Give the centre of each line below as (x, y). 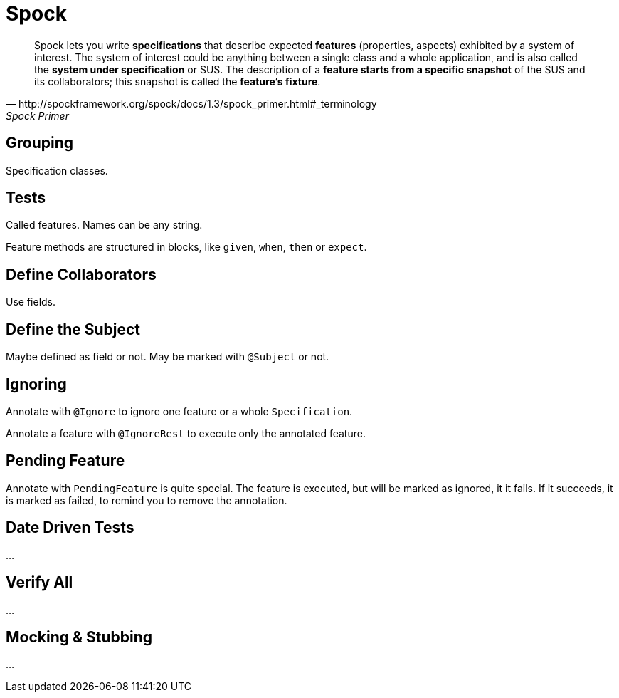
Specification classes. (57, 170)
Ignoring (36, 384)
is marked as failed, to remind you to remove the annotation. (147, 500)
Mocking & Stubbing (79, 637)
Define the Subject (73, 329)
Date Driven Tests (70, 528)
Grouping (40, 143)
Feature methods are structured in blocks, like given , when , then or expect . (186, 247)
